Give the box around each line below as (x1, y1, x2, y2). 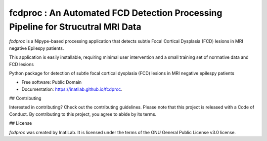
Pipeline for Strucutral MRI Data (9, 21, 141, 32)
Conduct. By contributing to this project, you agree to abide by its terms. (9, 111, 157, 117)
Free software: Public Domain (21, 79, 82, 85)
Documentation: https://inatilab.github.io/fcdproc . (21, 86, 123, 92)
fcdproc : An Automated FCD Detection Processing (9, 7, 222, 18)
